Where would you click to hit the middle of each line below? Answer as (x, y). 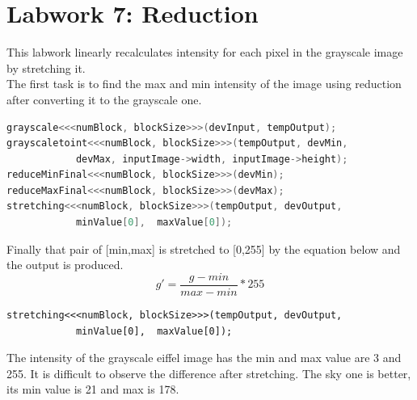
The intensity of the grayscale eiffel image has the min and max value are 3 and (204, 358)
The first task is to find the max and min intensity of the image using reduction (204, 84)
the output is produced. (65, 265)
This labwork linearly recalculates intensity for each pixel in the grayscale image (205, 52)
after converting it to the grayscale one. (104, 99)
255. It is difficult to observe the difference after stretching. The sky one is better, (209, 373)
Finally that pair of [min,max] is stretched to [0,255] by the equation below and (204, 248)
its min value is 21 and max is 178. (93, 389)
